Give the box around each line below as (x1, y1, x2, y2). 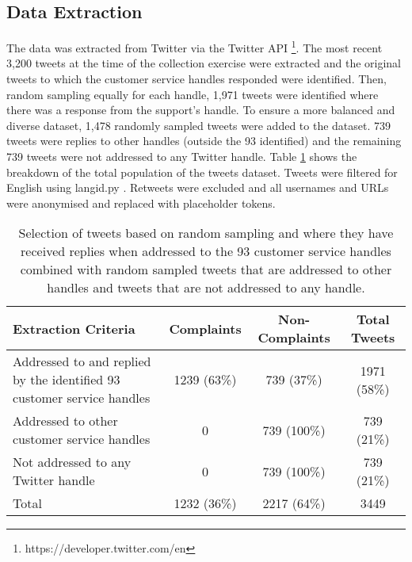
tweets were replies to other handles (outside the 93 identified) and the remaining (6, 132, 402, 149)
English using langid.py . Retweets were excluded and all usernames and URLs (6, 179, 389, 196)
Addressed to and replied (13, 352, 151, 371)
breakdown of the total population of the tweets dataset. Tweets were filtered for (6, 163, 398, 180)
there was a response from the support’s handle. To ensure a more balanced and (6, 101, 395, 118)
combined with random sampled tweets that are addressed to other (20, 260, 392, 279)
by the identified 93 (13, 370, 120, 389)
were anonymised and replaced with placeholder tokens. (6, 194, 276, 211)
